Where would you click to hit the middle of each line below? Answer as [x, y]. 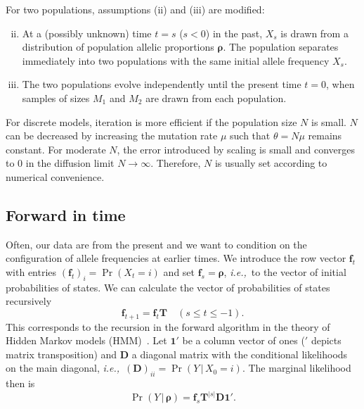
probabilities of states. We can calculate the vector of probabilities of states [168, 287]
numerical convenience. [55, 176]
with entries [31, 271]
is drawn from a [314, 33]
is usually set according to [271, 163]
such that [250, 136]
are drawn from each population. [216, 97]
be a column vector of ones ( [243, 340]
